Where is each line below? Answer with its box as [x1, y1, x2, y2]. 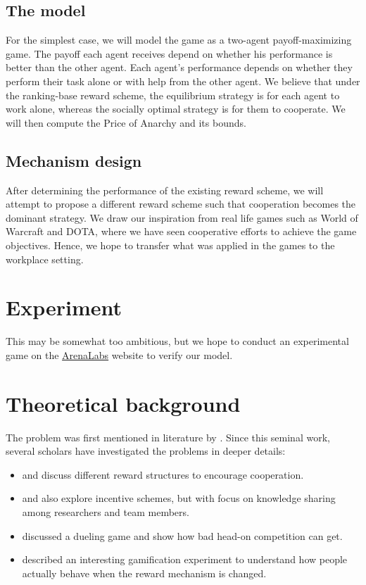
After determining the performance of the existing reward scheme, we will [6, 182, 324, 197]
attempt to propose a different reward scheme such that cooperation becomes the [6, 196, 356, 211]
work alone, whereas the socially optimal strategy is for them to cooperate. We [6, 101, 346, 116]
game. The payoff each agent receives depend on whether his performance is [6, 46, 333, 61]
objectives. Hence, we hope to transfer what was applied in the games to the [6, 237, 335, 252]
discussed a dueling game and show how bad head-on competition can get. [22, 528, 343, 543]
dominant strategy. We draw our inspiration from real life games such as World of [6, 210, 358, 225]
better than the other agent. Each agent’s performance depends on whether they [6, 60, 353, 75]
